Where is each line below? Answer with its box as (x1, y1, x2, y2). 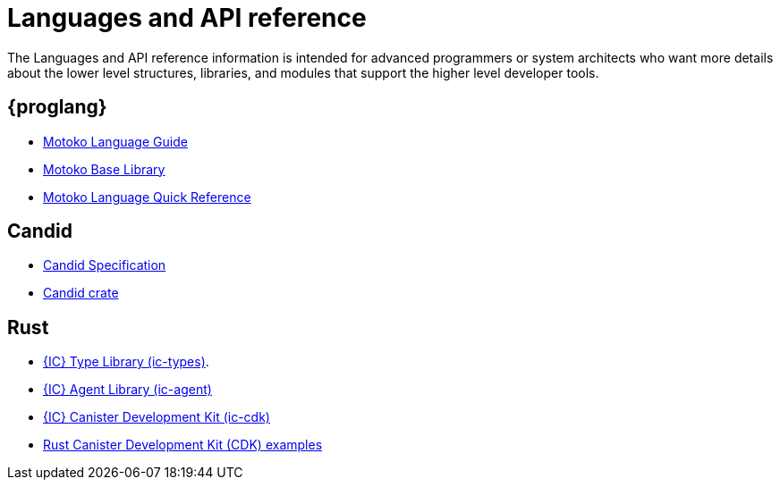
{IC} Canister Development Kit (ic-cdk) (43, 409, 270, 425)
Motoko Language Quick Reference (43, 189, 251, 205)
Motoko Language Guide (43, 133, 188, 149)
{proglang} (7, 96, 107, 119)
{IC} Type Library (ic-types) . (43, 354, 209, 370)
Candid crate (43, 285, 119, 301)
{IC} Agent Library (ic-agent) (43, 382, 212, 398)
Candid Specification (43, 257, 166, 273)
